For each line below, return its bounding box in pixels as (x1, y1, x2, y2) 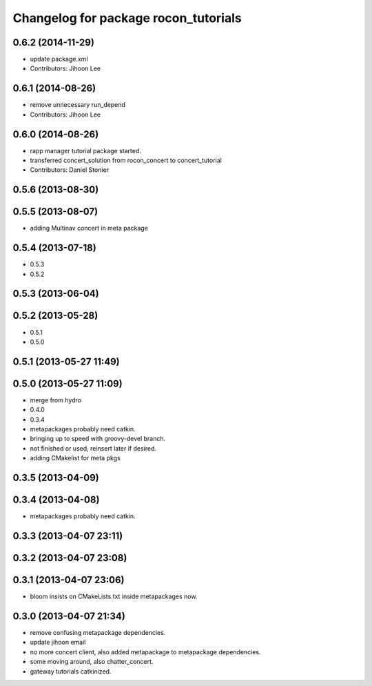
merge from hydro (30, 395, 82, 404)
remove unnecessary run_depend (30, 101, 125, 109)
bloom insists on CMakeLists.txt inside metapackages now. (30, 592, 198, 600)
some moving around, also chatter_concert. (30, 658, 154, 666)
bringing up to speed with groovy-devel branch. (30, 435, 166, 443)
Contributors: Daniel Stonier (30, 166, 110, 174)
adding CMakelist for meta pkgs (30, 454, 121, 462)
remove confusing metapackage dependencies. (30, 629, 166, 636)
